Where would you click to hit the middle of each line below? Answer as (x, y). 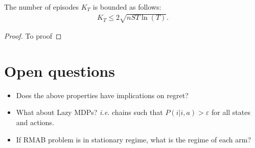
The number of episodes (42, 7)
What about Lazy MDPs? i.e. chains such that (89, 112)
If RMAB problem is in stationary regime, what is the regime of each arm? (134, 139)
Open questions (60, 70)
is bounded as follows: (127, 7)
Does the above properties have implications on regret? (102, 95)
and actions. (35, 122)
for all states (231, 112)
